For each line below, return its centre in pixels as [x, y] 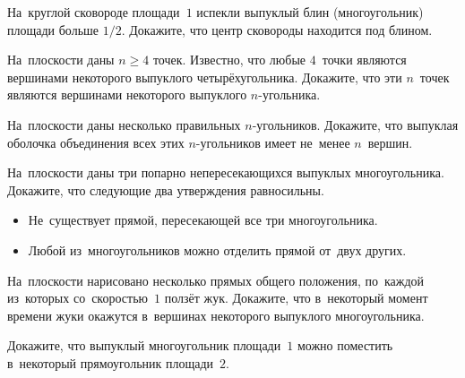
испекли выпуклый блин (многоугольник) [310, 12]
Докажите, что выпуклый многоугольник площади [144, 345]
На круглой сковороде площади [94, 12]
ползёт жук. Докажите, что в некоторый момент [296, 298]
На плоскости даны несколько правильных [124, 124]
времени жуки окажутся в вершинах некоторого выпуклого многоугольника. [216, 315]
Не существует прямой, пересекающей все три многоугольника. [203, 220]
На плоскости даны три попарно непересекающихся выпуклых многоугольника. [226, 172]
